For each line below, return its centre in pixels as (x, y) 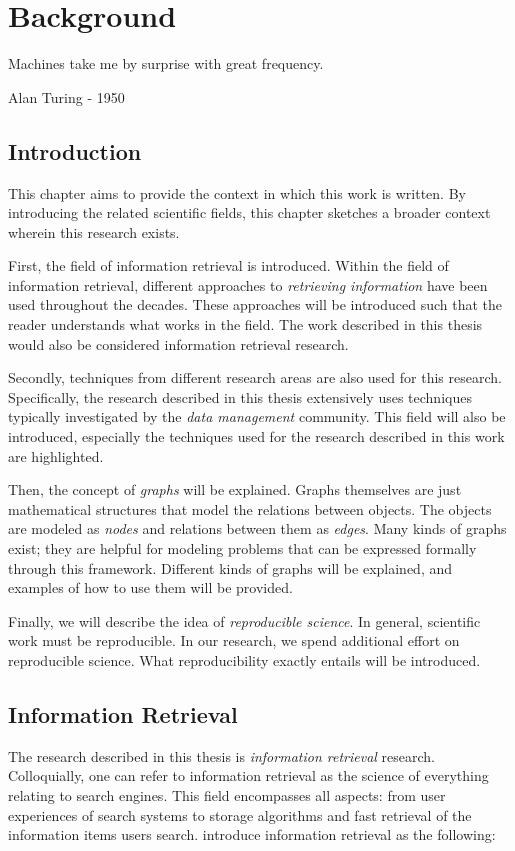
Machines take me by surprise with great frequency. (166, 63)
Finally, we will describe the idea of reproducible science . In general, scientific (244, 620)
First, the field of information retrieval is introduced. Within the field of (228, 265)
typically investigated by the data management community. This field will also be (257, 416)
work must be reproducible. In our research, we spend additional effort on (234, 640)
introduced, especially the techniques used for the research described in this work (256, 436)
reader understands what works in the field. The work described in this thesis (245, 324)
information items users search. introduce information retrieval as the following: (252, 834)
